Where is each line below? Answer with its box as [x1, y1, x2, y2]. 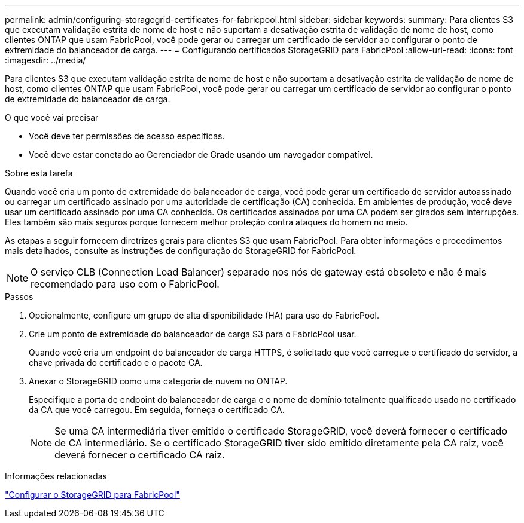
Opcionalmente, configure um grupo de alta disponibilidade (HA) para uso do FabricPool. [29, 310, 380, 320]
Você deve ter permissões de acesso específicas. [29, 131, 225, 141]
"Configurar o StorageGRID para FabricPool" [5, 490, 180, 500]
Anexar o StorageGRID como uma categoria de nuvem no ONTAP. [29, 376, 288, 386]
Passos [5, 292, 33, 302]
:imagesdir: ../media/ [5, 55, 86, 65]
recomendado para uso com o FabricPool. [31, 278, 220, 290]
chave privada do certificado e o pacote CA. [29, 357, 203, 368]
